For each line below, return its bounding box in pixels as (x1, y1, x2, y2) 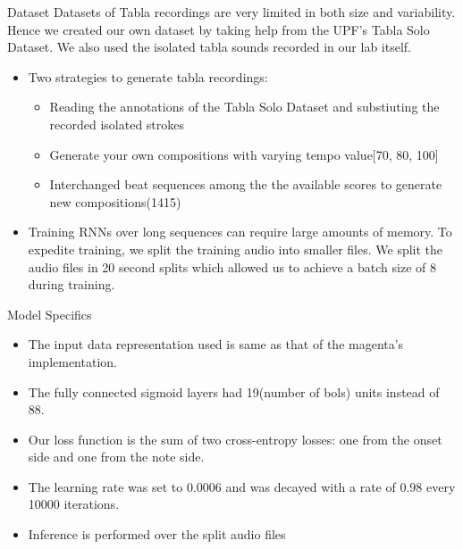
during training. (28, 275, 115, 294)
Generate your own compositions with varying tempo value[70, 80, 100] (49, 145, 439, 163)
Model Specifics (7, 304, 92, 323)
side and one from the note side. (28, 447, 205, 466)
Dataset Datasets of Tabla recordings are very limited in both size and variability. (7, 3, 456, 21)
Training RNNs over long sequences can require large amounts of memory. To (28, 222, 452, 241)
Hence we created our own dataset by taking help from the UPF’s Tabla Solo (7, 20, 430, 38)
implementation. (28, 352, 117, 370)
